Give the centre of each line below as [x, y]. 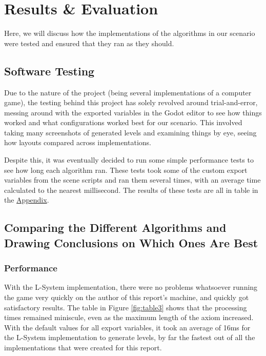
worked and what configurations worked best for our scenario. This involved [123, 122]
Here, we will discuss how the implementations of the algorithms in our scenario [130, 33]
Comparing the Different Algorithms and [115, 228]
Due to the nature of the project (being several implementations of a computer [128, 92]
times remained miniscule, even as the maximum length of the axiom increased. [129, 317]
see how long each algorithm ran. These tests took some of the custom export [126, 170]
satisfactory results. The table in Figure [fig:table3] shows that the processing [126, 307]
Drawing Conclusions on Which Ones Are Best [131, 242]
